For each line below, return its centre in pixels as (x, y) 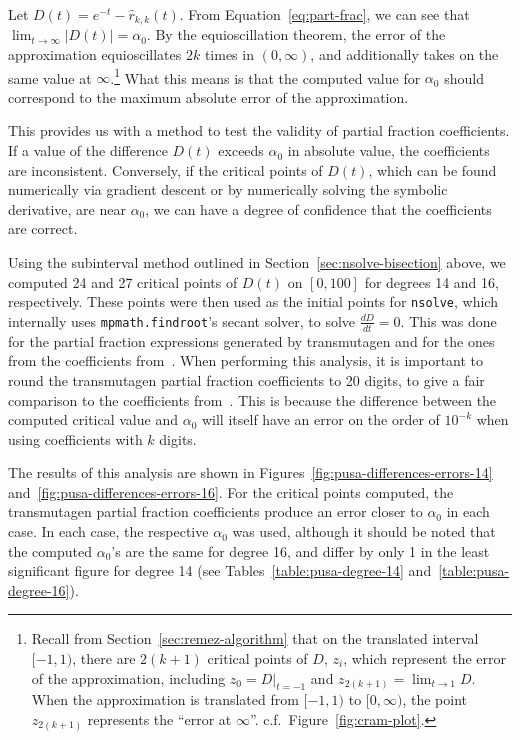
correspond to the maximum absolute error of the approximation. (208, 96)
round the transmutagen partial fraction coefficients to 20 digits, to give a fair (246, 379)
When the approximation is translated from (165, 699)
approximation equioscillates (95, 54)
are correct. (43, 228)
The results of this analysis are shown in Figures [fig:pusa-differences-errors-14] (250, 472)
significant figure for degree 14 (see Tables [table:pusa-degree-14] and (220, 570)
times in (229, 54)
